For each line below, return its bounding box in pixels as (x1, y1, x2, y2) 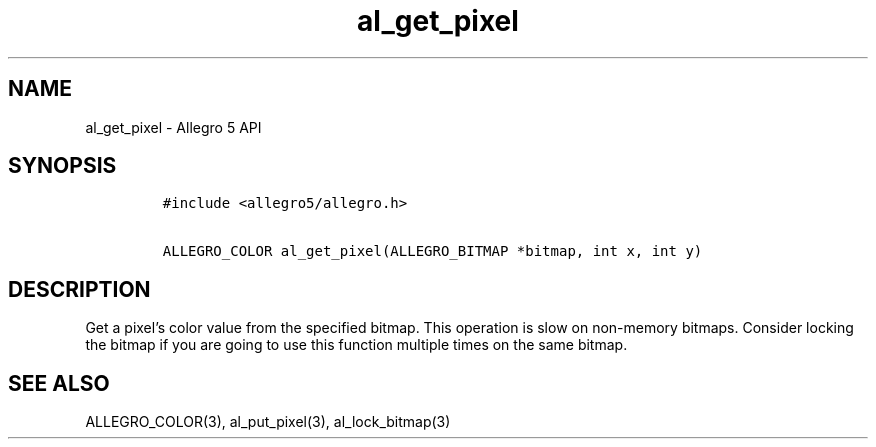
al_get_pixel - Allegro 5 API (85, 118, 262, 136)
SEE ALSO (8, 370, 110, 396)
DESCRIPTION (8, 276, 151, 302)
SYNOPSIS (8, 153, 117, 179)
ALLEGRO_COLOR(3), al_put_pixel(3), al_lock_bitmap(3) (85, 413, 451, 431)
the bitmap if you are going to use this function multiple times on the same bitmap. (85, 336, 628, 354)
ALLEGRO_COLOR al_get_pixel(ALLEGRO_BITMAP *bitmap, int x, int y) (162, 243, 703, 260)
